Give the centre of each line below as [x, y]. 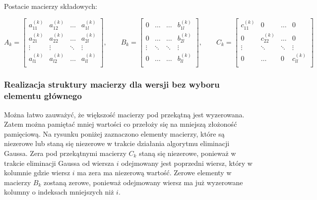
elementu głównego [43, 96]
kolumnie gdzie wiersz [37, 173]
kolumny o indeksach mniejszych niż [59, 192]
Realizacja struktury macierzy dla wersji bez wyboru [112, 84]
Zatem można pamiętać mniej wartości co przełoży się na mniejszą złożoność [121, 124]
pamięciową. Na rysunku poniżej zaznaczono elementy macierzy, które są [114, 133]
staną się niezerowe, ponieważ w [188, 153]
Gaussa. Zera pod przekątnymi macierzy [65, 153]
